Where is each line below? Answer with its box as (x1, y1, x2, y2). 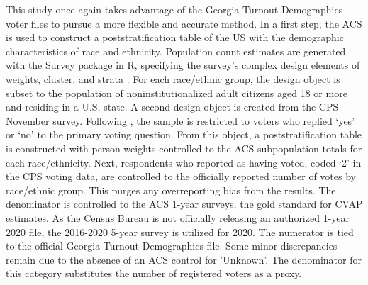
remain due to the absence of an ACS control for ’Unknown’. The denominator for (6, 252, 362, 267)
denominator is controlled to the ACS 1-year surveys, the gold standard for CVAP (6, 196, 363, 211)
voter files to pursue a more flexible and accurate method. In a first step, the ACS (6, 16, 362, 30)
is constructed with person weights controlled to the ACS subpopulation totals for (6, 140, 362, 155)
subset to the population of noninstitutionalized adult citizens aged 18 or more (6, 85, 347, 100)
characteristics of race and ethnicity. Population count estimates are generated (6, 43, 346, 58)
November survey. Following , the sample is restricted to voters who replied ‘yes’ (6, 113, 355, 128)
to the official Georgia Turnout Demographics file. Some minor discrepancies (6, 238, 338, 253)
